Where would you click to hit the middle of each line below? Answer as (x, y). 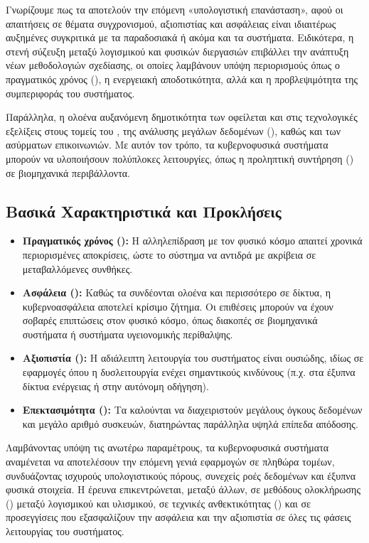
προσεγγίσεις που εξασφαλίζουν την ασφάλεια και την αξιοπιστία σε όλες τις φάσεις (178, 517)
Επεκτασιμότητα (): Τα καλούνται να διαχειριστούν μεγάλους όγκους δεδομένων (192, 410)
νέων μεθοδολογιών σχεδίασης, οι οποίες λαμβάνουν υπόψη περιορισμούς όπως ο (173, 65)
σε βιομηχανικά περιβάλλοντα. (68, 172)
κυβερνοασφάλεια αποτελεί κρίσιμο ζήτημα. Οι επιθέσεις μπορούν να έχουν (178, 306)
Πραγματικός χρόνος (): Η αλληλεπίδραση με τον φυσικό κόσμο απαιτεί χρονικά (192, 241)
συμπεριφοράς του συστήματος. (70, 93)
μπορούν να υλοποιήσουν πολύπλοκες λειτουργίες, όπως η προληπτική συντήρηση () (180, 158)
